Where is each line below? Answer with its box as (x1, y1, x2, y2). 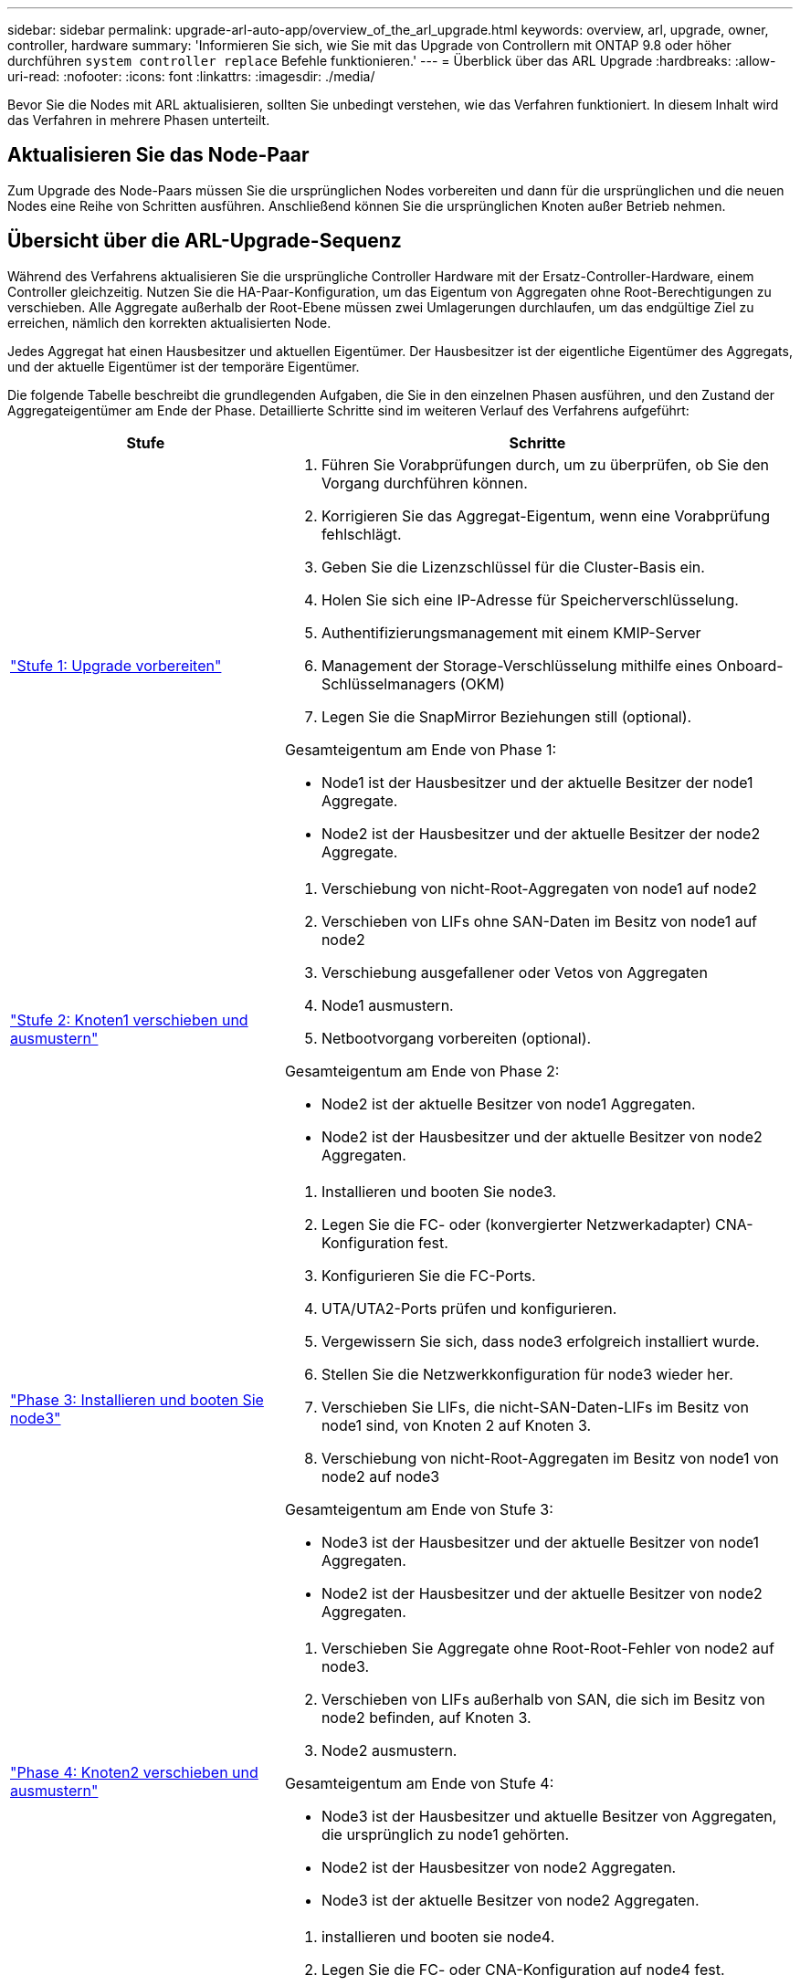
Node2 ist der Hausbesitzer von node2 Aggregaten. (321, 1857, 677, 1876)
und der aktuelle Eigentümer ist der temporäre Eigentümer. (7, 358, 360, 374)
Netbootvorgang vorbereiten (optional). (321, 1028, 592, 1047)
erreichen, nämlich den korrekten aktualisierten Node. (7, 314, 332, 331)
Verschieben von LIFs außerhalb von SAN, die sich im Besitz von (321, 1689, 765, 1708)
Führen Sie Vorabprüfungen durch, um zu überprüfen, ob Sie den (321, 455, 769, 474)
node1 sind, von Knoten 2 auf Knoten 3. (321, 1415, 592, 1434)
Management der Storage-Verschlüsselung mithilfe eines (321, 656, 713, 675)
